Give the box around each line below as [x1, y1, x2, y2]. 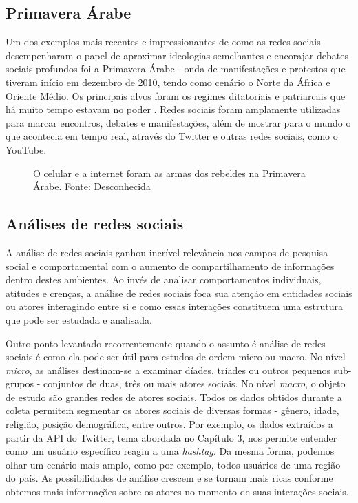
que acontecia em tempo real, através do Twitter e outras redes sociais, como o [6, 129, 338, 143]
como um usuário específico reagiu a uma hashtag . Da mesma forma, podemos [6, 444, 335, 458]
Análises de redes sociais [6, 213, 184, 234]
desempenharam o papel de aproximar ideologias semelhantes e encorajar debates [6, 48, 348, 62]
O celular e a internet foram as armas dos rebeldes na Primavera [33, 165, 306, 180]
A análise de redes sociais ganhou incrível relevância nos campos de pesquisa [6, 245, 328, 259]
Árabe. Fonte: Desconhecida [33, 179, 151, 194]
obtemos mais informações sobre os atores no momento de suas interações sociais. [6, 484, 349, 499]
